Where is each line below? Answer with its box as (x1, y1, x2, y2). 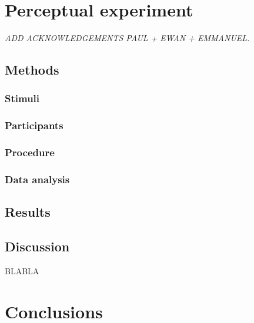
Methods (5, 60, 59, 79)
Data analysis (5, 171, 70, 186)
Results (5, 203, 51, 221)
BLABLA (5, 264, 39, 277)
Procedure (5, 145, 55, 160)
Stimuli (5, 91, 40, 106)
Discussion (5, 237, 70, 255)
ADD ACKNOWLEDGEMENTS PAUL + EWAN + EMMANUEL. (5, 32, 250, 44)
